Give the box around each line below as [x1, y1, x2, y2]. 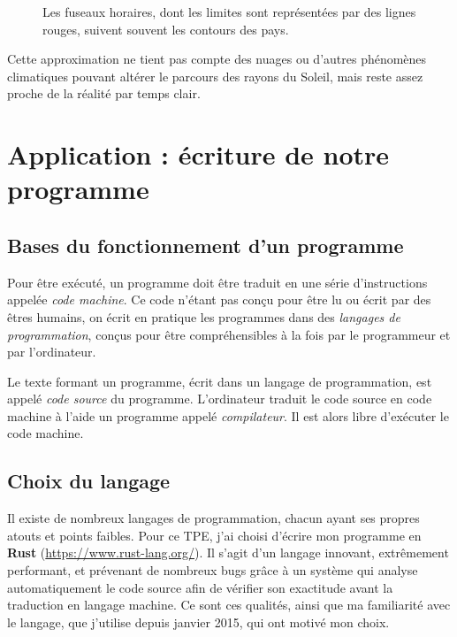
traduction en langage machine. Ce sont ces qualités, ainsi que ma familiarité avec [7, 595, 451, 614]
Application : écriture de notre [7, 136, 390, 173]
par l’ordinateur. [7, 342, 96, 361]
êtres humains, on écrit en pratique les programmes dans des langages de [7, 307, 400, 326]
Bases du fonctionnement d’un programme [7, 231, 404, 258]
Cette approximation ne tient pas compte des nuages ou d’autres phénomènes [7, 50, 427, 68]
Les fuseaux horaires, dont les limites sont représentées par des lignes [42, 3, 416, 20]
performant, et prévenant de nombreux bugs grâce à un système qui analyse [7, 561, 418, 579]
